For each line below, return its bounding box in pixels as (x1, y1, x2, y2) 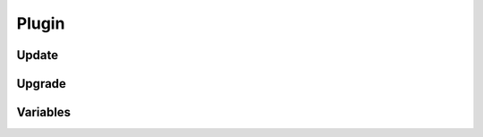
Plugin (16, 13, 65, 33)
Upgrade (16, 76, 67, 91)
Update (16, 47, 59, 63)
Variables (16, 105, 72, 120)
